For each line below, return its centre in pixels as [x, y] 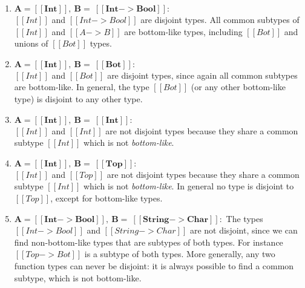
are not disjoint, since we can [244, 230]
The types [244, 218]
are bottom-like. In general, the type [82, 87]
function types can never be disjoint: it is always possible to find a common [154, 265]
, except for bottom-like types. [107, 198]
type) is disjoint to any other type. [78, 98]
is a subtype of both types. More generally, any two [180, 254]
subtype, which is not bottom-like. [78, 277]
